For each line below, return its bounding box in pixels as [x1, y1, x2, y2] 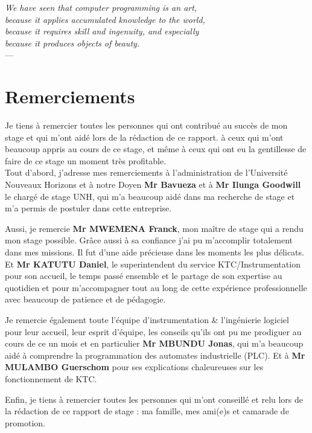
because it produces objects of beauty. [5, 36, 140, 49]
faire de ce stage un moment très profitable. [5, 154, 167, 167]
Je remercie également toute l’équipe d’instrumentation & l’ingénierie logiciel [5, 313, 289, 326]
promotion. [5, 416, 45, 429]
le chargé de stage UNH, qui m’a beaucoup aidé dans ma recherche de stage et [5, 190, 295, 202]
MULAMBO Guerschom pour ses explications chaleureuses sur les [5, 361, 264, 373]
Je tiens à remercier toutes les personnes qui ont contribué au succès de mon [5, 119, 288, 132]
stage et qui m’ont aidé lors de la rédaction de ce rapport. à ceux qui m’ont [5, 130, 284, 143]
